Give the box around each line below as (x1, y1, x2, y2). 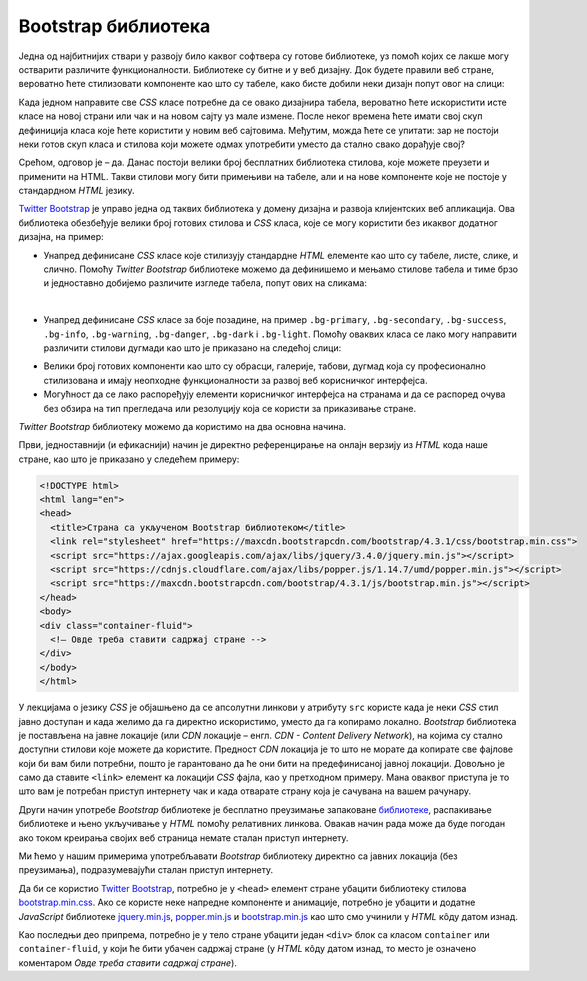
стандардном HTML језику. (18, 185, 135, 197)
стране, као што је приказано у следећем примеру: (18, 453, 240, 465)
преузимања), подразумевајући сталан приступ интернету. (18, 864, 274, 876)
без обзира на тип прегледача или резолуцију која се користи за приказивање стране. (43, 402, 417, 414)
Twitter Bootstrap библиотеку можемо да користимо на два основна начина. (18, 420, 347, 432)
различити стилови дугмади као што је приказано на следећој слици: (43, 341, 342, 354)
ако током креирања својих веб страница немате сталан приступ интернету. (18, 831, 349, 844)
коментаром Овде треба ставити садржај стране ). (18, 956, 237, 969)
